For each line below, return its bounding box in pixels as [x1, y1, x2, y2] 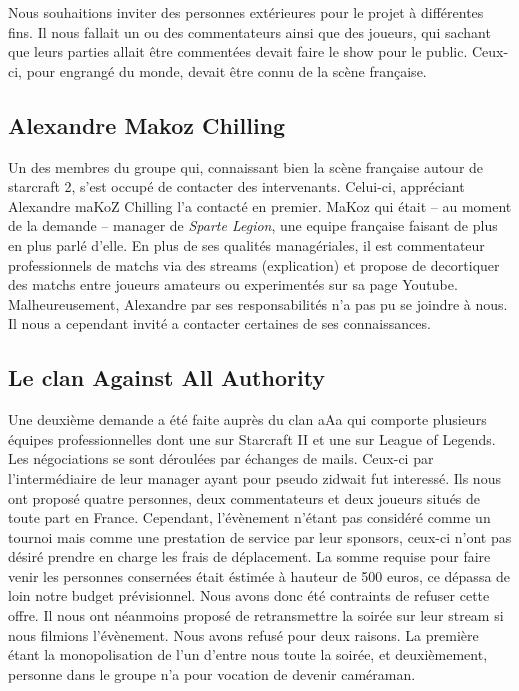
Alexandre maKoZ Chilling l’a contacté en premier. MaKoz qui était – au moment [8, 195, 512, 216]
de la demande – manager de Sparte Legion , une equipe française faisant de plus [8, 215, 498, 236]
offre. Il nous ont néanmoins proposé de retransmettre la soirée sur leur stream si [8, 605, 504, 626]
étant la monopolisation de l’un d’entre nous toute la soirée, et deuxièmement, [8, 644, 488, 665]
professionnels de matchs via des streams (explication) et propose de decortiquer [8, 254, 500, 275]
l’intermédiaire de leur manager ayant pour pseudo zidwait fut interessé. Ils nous [8, 467, 501, 488]
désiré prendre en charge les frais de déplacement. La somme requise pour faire [8, 546, 491, 567]
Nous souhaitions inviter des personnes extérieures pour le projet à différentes [8, 2, 484, 22]
